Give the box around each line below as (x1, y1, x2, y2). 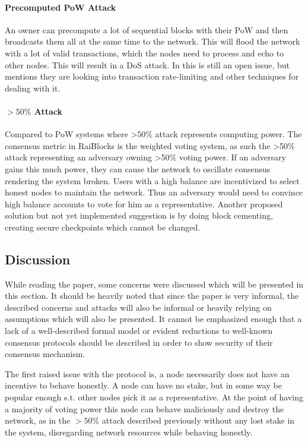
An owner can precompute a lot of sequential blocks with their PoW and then (5, 23, 288, 36)
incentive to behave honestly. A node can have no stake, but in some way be (5, 379, 282, 392)
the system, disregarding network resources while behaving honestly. (5, 425, 253, 438)
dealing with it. (5, 81, 61, 94)
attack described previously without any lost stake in (101, 414, 295, 427)
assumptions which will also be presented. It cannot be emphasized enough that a (5, 312, 302, 325)
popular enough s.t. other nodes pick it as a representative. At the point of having (5, 391, 303, 403)
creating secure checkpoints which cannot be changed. (5, 220, 201, 233)
